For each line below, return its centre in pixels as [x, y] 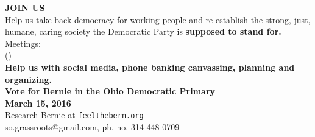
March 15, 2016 [38, 103]
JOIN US [25, 7]
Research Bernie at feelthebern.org [74, 115]
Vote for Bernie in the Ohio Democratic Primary [110, 91]
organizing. [29, 79]
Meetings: [23, 43]
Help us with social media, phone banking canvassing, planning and [150, 67]
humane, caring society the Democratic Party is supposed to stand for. [143, 31]
